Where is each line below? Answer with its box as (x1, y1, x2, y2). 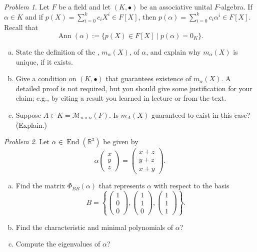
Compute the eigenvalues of (15, 238, 100, 249)
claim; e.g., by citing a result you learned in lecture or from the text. (15, 93, 226, 103)
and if (25, 11, 43, 22)
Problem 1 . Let (4, 2, 49, 12)
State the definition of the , (15, 46, 99, 57)
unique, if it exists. (15, 56, 73, 67)
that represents (98, 180, 145, 191)
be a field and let (58, 2, 111, 12)
